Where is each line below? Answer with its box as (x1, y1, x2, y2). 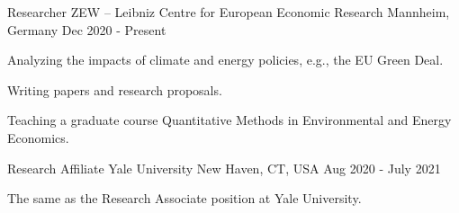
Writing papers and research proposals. (7, 80, 222, 99)
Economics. (7, 128, 69, 146)
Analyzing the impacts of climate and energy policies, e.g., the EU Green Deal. (7, 50, 444, 69)
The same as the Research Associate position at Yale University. (7, 189, 362, 208)
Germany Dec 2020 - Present (7, 20, 166, 39)
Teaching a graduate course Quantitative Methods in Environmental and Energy (7, 111, 452, 129)
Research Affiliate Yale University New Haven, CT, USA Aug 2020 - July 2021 (7, 158, 441, 177)
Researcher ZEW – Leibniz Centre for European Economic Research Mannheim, (7, 3, 450, 21)
